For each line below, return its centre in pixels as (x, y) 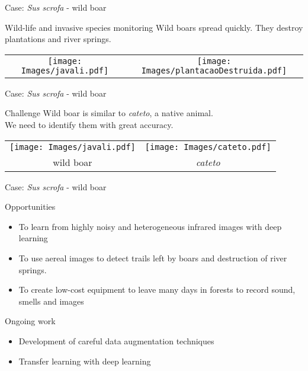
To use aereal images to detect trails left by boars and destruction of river (153, 258)
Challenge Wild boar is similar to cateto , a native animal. (109, 113)
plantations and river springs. (58, 39)
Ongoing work (30, 321)
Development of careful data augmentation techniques (116, 340)
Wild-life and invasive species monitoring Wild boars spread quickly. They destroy (154, 27)
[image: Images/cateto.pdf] (208, 147)
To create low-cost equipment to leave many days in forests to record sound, (157, 290)
